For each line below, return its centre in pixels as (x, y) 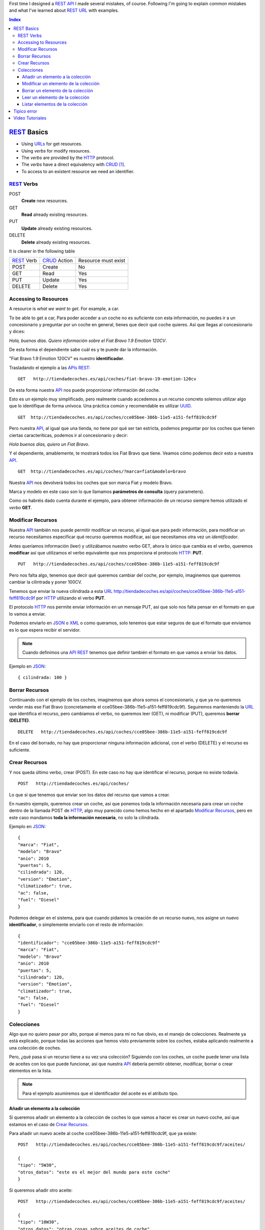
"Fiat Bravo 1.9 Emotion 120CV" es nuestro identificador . (67, 359)
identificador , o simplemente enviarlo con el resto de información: (76, 924)
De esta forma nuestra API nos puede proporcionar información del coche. (85, 390)
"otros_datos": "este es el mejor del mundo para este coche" (94, 1172)
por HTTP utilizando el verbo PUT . (71, 598)
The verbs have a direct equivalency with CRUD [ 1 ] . (73, 164)
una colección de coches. (35, 1047)
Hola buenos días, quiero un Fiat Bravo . (49, 444)
